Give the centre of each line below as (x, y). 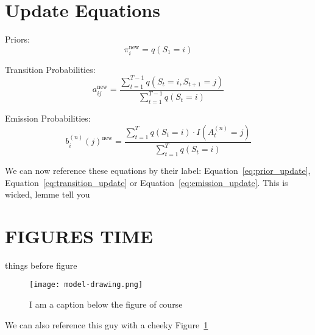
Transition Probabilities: (50, 69)
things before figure (41, 265)
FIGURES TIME (79, 236)
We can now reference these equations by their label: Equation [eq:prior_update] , (158, 170)
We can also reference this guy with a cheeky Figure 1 (107, 324)
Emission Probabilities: (48, 118)
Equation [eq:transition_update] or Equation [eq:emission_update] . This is (147, 182)
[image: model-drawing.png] (86, 285)
